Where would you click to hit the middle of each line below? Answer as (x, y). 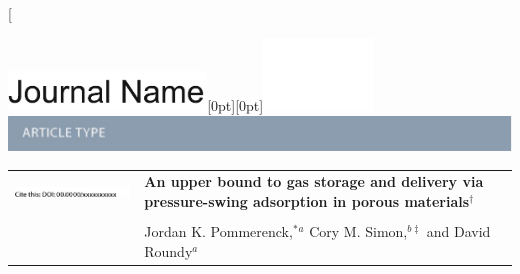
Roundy (168, 250)
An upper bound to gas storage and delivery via (314, 181)
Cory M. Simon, (358, 230)
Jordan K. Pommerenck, (218, 230)
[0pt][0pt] (235, 104)
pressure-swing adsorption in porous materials (307, 200)
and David (458, 230)
